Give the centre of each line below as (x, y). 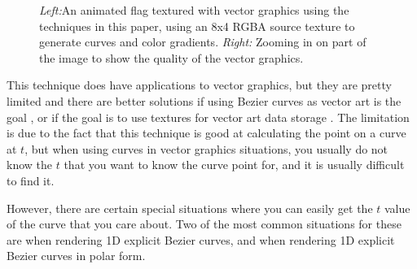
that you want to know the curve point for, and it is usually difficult (234, 165)
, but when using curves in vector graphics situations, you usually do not (206, 148)
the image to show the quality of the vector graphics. (171, 57)
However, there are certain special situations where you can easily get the (190, 208)
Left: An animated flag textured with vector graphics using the (194, 10)
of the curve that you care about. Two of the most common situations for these (204, 224)
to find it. (31, 180)
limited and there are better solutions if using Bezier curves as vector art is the (204, 100)
